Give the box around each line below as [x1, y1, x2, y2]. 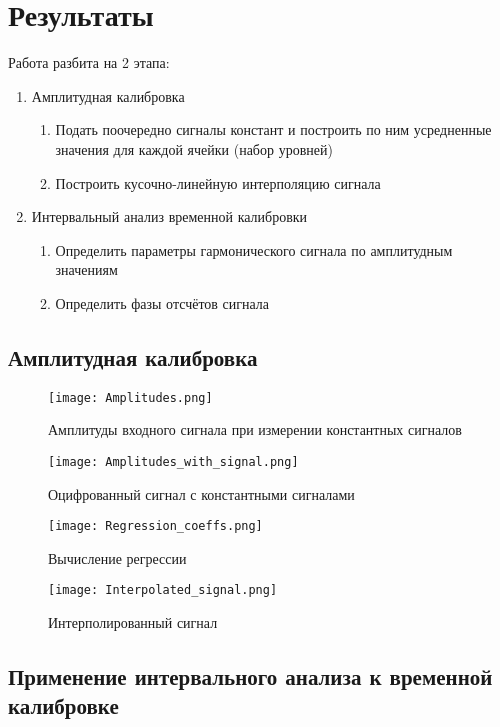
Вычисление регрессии [48, 547, 187, 568]
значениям [55, 259, 118, 280]
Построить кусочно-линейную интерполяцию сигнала [55, 172, 381, 193]
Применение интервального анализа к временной [8, 661, 493, 692]
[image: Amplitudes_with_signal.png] [48, 454, 299, 469]
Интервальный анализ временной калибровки [31, 206, 308, 227]
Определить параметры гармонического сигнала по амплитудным [55, 239, 453, 260]
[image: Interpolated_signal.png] [48, 583, 278, 598]
